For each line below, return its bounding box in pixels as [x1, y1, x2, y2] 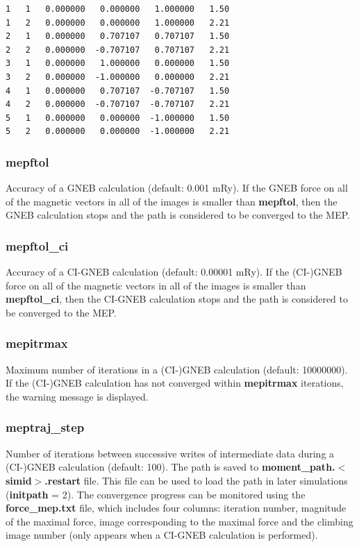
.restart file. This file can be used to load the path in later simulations [44, 473, 348, 487]
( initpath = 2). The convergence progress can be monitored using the [6, 487, 306, 501]
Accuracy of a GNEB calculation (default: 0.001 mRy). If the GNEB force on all [6, 180, 348, 195]
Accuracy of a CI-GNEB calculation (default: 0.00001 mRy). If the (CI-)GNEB [6, 264, 342, 279]
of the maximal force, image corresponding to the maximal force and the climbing [6, 514, 353, 528]
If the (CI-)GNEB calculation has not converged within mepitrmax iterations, [6, 376, 344, 390]
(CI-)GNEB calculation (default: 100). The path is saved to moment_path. [6, 460, 335, 474]
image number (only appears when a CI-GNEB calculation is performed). [6, 528, 318, 542]
